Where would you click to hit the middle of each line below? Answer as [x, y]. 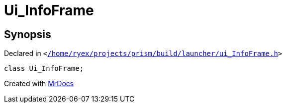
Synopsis [28, 34]
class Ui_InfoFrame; [44, 69]
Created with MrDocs [39, 84]
